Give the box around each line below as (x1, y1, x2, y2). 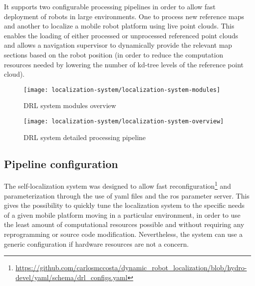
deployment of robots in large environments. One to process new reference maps (4, 11, 244, 21)
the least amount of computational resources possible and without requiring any (4, 219, 244, 229)
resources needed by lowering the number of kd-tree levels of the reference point (4, 59, 244, 69)
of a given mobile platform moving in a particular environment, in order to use (4, 209, 241, 220)
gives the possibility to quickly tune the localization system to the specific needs (4, 200, 245, 210)
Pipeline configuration (4, 156, 118, 171)
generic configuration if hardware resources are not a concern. (4, 238, 189, 249)
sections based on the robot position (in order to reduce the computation (4, 49, 223, 59)
